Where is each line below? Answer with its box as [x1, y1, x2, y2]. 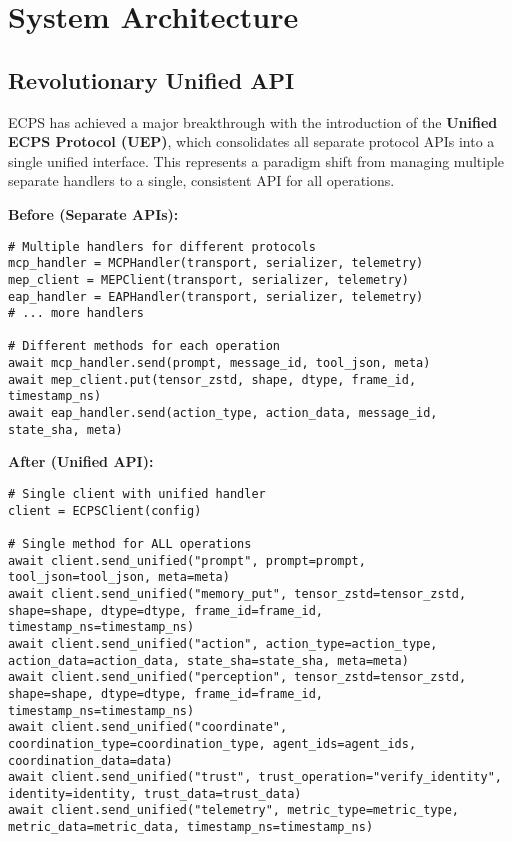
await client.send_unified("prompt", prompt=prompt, [8, 553, 366, 568]
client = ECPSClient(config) [8, 503, 202, 518]
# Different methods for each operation [8, 339, 281, 354]
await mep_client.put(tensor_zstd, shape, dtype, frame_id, [8, 372, 417, 387]
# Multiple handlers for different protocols [8, 239, 316, 254]
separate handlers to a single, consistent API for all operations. [8, 170, 395, 191]
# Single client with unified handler [8, 487, 266, 502]
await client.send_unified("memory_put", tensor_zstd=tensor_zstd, [8, 586, 467, 601]
